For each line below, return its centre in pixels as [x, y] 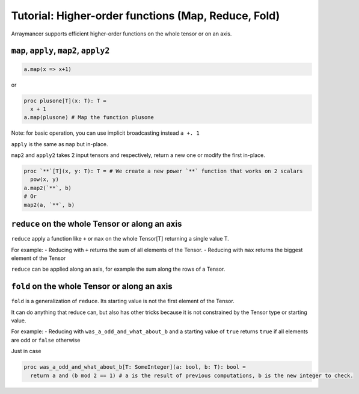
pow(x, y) [45, 180]
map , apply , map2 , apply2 [60, 51]
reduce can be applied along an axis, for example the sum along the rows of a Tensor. [118, 269]
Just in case [26, 351]
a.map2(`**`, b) [48, 188]
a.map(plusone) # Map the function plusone [89, 118]
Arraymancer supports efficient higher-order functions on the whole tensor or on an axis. [121, 34]
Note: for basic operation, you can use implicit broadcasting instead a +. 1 [105, 133]
